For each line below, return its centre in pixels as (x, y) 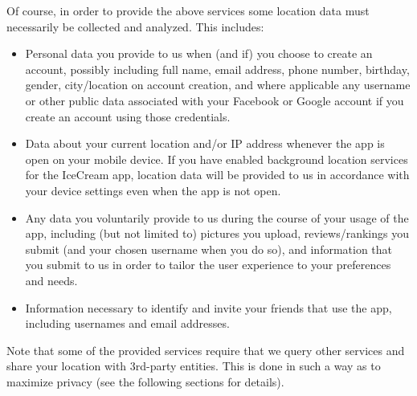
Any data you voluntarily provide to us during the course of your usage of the (217, 217)
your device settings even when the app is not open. (153, 190)
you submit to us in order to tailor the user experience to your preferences (208, 265)
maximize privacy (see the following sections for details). (145, 381)
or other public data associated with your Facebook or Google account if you (215, 100)
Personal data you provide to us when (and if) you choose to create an (199, 53)
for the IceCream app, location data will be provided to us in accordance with (217, 175)
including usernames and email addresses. (127, 323)
